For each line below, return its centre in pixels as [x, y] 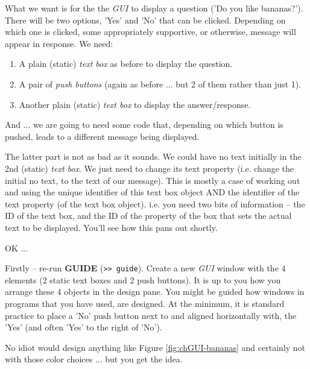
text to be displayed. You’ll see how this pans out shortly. [111, 227]
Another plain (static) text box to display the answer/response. [135, 104]
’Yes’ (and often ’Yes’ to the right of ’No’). [84, 327]
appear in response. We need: [59, 43]
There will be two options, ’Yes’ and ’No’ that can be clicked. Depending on [145, 20]
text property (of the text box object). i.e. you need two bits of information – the [155, 203]
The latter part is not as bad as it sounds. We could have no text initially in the [153, 156]
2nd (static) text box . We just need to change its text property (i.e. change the [149, 168]
